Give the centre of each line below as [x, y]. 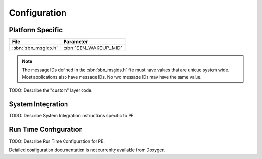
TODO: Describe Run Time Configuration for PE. [57, 141]
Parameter [76, 42]
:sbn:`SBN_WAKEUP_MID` [93, 48]
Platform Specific [36, 30]
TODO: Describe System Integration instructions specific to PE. [72, 116]
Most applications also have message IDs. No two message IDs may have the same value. [112, 77]
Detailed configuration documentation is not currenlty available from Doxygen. [87, 150]
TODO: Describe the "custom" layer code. [51, 90]
